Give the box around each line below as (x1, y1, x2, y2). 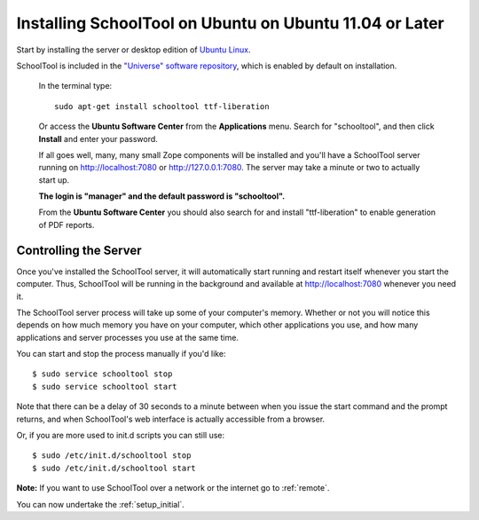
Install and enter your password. (38, 133, 159, 144)
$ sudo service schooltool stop (32, 369, 173, 379)
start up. (38, 174, 70, 185)
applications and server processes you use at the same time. (16, 332, 239, 343)
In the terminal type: (38, 81, 113, 91)
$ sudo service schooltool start (32, 382, 177, 391)
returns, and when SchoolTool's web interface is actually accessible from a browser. (16, 414, 326, 424)
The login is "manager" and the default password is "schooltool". (38, 191, 286, 201)
